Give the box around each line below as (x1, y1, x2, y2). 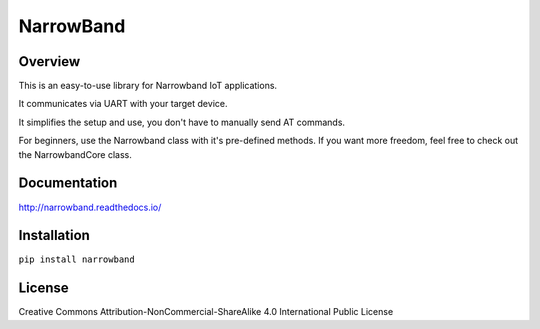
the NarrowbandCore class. (18, 148, 132, 160)
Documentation (18, 175, 118, 192)
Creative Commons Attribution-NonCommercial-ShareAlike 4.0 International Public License (18, 306, 394, 318)
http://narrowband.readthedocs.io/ (18, 201, 162, 213)
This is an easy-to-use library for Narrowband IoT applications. (18, 80, 278, 92)
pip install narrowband (18, 254, 135, 265)
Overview (18, 53, 81, 70)
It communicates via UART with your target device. (18, 98, 228, 110)
